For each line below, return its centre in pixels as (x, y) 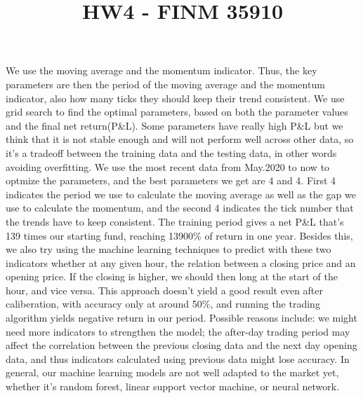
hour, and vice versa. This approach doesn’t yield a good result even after (165, 290)
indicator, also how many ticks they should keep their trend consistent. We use (175, 98)
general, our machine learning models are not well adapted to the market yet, (172, 372)
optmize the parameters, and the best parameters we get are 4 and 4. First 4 (171, 180)
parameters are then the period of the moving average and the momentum (165, 84)
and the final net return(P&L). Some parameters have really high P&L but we (174, 125)
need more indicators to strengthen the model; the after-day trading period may (178, 331)
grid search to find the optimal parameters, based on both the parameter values (177, 112)
